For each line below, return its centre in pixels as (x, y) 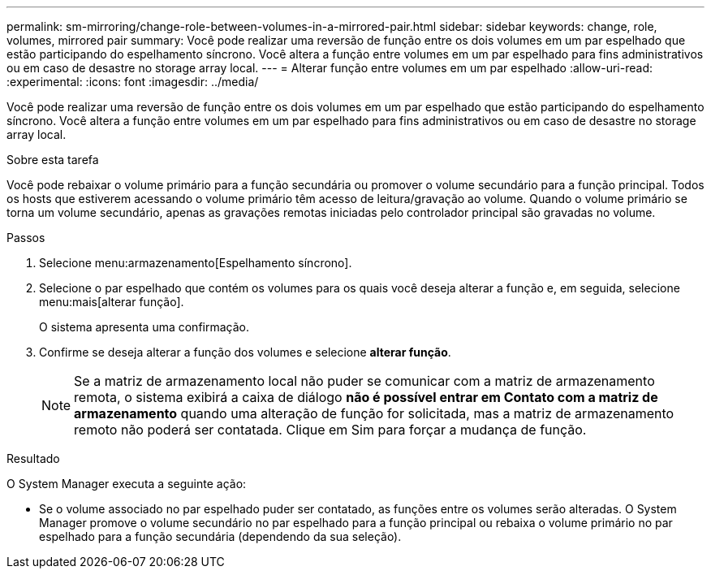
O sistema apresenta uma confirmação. (144, 327)
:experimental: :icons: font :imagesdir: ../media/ (133, 82)
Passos (26, 238)
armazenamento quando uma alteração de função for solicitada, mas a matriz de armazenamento (374, 413)
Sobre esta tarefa (53, 160)
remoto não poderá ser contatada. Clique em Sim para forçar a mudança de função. (330, 430)
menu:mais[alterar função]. (112, 302)
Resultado (33, 458)
